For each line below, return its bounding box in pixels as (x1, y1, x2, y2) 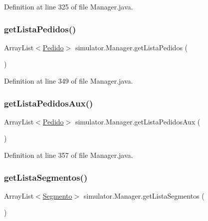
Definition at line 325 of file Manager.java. (4, 1, 133, 11)
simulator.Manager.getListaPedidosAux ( (75, 116, 201, 126)
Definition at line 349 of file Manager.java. (4, 76, 133, 86)
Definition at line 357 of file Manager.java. (4, 150, 133, 160)
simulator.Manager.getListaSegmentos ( (83, 190, 205, 201)
